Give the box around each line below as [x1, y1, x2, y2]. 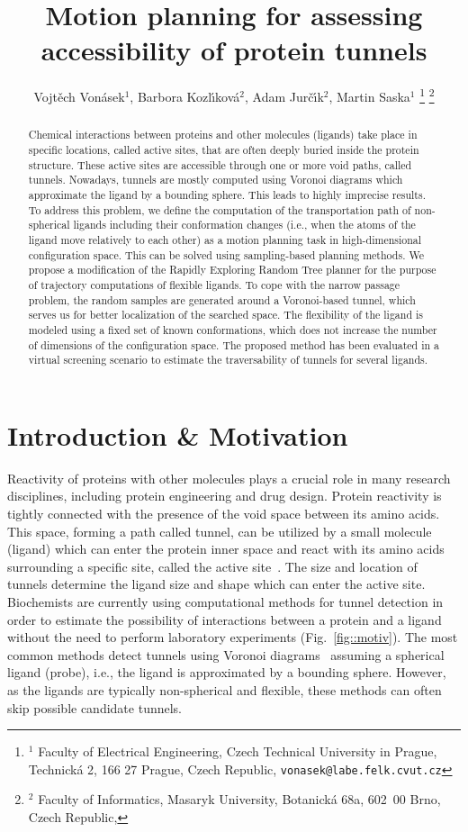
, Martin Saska [328, 86, 410, 105]
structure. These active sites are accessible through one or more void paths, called [28, 157, 412, 172]
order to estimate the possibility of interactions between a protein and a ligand [7, 610, 442, 629]
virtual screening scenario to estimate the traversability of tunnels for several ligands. [28, 352, 428, 367]
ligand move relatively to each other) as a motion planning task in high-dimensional [28, 231, 422, 247]
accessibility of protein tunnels [40, 32, 427, 68]
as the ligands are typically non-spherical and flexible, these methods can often [7, 680, 442, 699]
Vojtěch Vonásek [33, 86, 125, 105]
